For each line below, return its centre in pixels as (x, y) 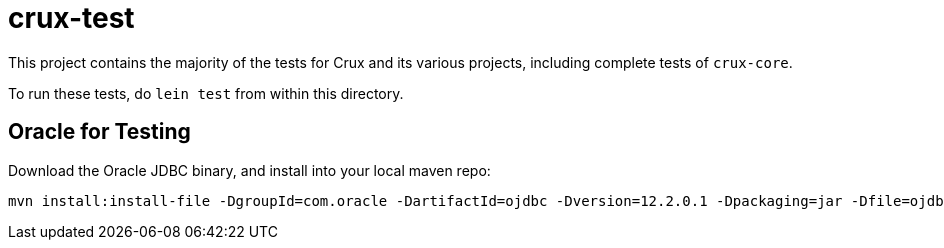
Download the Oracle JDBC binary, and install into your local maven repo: (249, 170)
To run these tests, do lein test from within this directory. (206, 93)
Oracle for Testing (99, 132)
